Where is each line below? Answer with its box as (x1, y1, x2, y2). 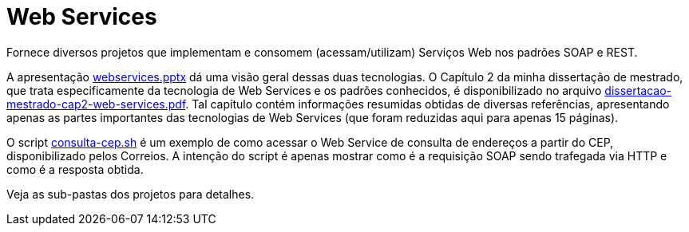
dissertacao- (604, 83, 672, 97)
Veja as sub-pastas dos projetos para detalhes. (6, 187, 255, 201)
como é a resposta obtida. (6, 162, 144, 176)
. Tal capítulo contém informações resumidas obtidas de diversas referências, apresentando (185, 96, 670, 111)
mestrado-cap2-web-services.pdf (6, 96, 186, 111)
